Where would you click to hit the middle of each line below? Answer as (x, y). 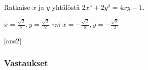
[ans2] (13, 41)
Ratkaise (17, 7)
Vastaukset (26, 62)
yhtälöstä (66, 7)
